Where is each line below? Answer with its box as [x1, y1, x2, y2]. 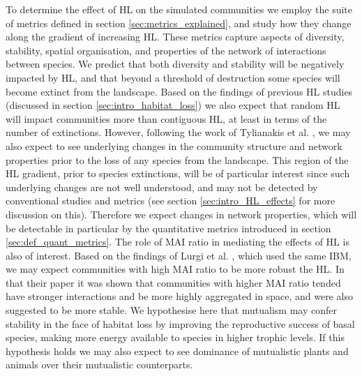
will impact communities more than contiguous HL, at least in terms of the [6, 111, 327, 126]
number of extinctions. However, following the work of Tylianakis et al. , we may [6, 125, 351, 140]
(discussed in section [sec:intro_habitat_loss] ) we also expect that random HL [6, 98, 340, 112]
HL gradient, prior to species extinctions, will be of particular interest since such [6, 166, 350, 181]
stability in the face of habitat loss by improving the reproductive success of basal [6, 316, 355, 331]
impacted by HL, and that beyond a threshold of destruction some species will [6, 70, 340, 84]
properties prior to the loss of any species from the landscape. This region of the [6, 152, 349, 167]
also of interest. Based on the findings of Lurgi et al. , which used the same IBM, [6, 248, 352, 262]
